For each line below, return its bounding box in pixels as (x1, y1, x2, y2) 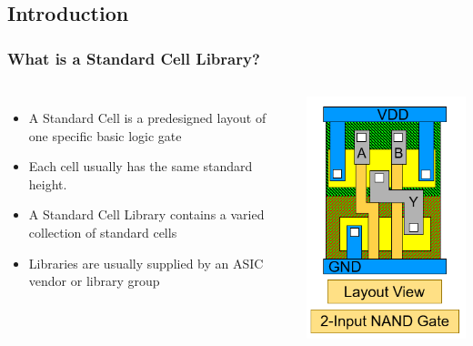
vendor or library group (28, 271, 160, 290)
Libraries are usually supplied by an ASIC (28, 253, 264, 272)
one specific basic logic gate (28, 126, 182, 145)
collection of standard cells (28, 222, 177, 241)
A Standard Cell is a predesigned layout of (28, 108, 267, 127)
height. (28, 174, 67, 193)
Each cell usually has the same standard (28, 157, 253, 176)
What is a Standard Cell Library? (7, 46, 260, 69)
